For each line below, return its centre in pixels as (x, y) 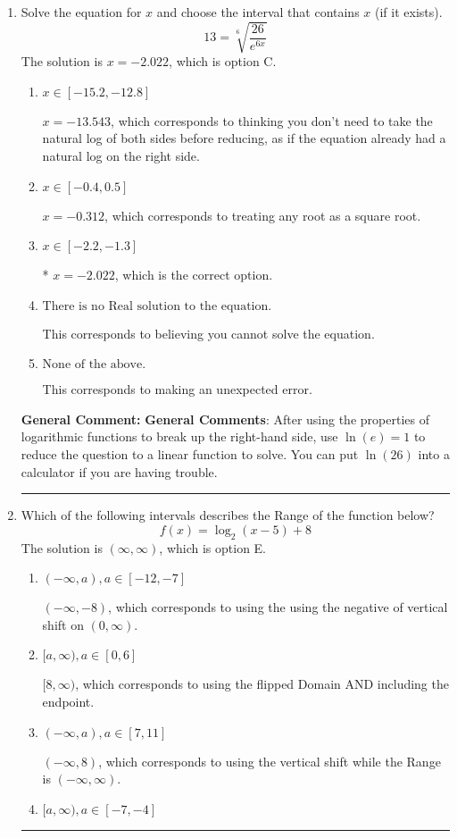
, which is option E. (212, 547)
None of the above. (94, 365)
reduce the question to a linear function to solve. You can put (190, 454)
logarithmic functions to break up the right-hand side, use (179, 436)
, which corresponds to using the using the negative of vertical (278, 607)
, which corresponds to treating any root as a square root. (263, 215)
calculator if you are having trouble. (119, 471)
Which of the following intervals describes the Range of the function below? (228, 515)
